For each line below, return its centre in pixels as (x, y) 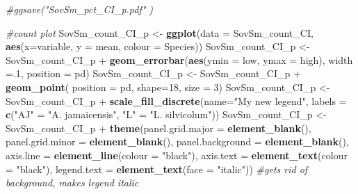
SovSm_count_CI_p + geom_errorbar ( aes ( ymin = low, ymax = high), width (179, 59)
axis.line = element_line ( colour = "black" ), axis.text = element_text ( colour (177, 155)
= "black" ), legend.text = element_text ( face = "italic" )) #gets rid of (157, 169)
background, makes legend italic (72, 183)
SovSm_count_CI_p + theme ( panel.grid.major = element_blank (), (158, 128)
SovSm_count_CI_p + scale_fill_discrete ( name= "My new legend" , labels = (176, 100)
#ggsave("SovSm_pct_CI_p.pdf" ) (80, 9)
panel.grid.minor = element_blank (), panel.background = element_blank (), (177, 142)
